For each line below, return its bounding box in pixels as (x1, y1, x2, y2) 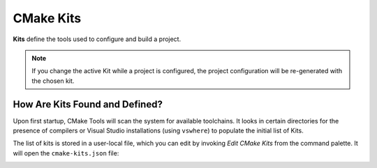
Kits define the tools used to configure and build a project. (13, 35, 182, 43)
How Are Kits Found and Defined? (13, 98, 163, 110)
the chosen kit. (31, 77, 75, 85)
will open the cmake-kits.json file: (13, 148, 119, 157)
